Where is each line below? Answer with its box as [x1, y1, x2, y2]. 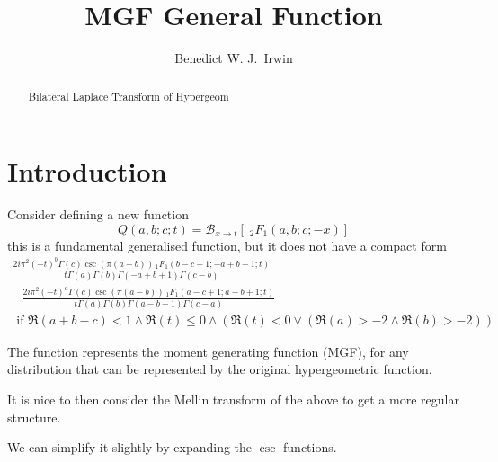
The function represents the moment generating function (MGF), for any [7, 342, 409, 360]
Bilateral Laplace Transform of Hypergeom [28, 88, 229, 103]
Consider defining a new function [7, 205, 189, 224]
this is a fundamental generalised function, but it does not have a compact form [7, 235, 447, 254]
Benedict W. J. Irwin [174, 49, 293, 67]
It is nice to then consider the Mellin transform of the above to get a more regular [7, 389, 459, 408]
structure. [7, 407, 61, 426]
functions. [283, 438, 337, 457]
